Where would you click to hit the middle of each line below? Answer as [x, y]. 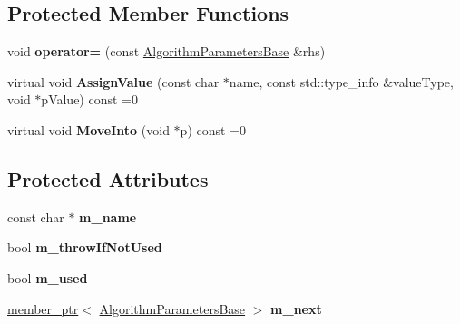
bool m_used [48, 277]
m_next [296, 308]
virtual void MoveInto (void [88, 129]
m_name [108, 216]
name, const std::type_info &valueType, [341, 81]
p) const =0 [213, 129]
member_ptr [43, 308]
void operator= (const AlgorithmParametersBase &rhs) [166, 51]
